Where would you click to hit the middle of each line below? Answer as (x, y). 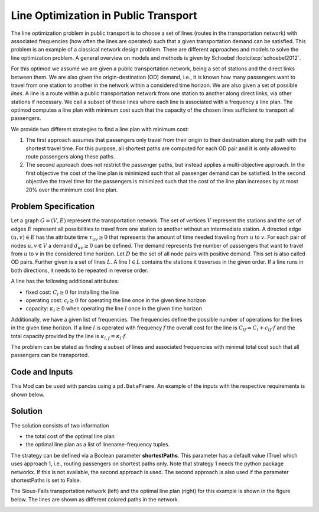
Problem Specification (53, 207)
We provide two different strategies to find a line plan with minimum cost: (100, 129)
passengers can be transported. (50, 355)
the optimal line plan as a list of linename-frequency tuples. (98, 445)
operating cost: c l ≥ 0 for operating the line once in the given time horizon (116, 301)
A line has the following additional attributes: (65, 281)
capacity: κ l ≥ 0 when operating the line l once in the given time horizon (114, 309)
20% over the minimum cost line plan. (72, 190)
